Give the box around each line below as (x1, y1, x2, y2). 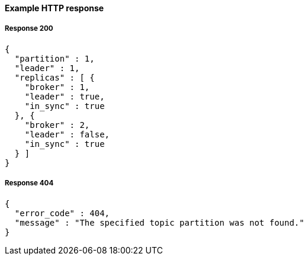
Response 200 (5, 24, 53, 33)
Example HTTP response (5, 3, 104, 13)
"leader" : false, (24, 129, 110, 139)
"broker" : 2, (24, 120, 90, 130)
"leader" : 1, (14, 63, 80, 73)
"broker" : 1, (24, 82, 90, 92)
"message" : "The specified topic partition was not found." (14, 217, 304, 227)
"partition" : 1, (14, 53, 95, 63)
